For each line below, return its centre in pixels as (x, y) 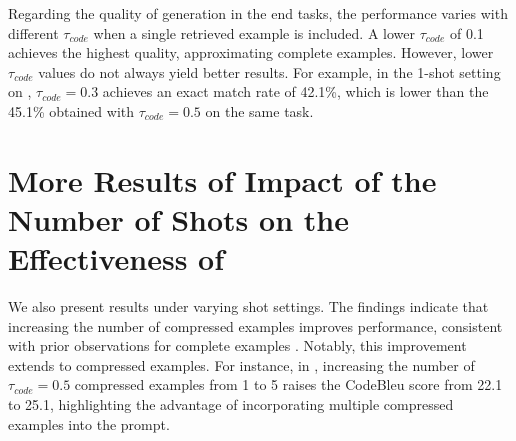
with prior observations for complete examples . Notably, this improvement (237, 345)
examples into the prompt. (89, 423)
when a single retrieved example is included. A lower (254, 32)
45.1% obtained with (71, 110)
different (33, 32)
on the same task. (259, 110)
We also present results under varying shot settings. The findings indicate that (248, 306)
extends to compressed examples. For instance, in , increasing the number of (241, 364)
